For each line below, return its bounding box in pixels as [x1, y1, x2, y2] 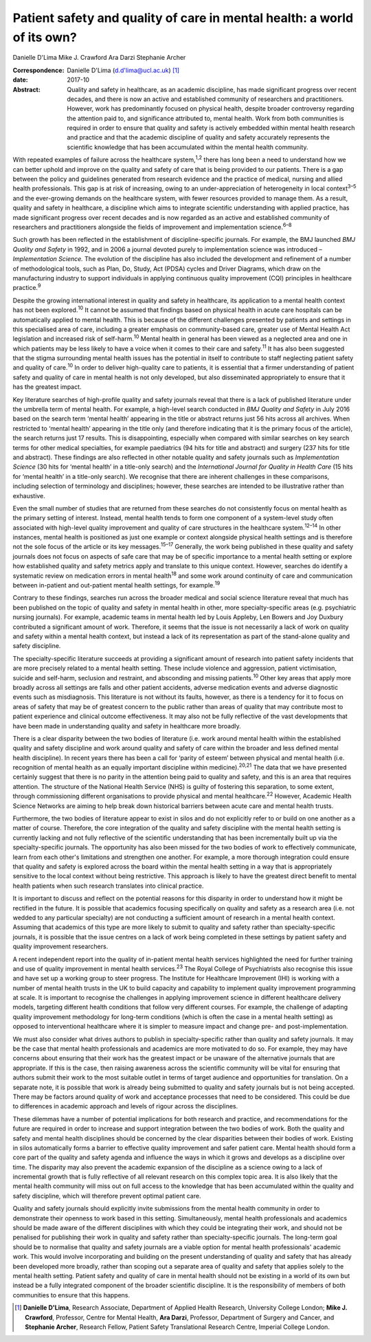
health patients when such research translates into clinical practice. [12, 882, 204, 890]
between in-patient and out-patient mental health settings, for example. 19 [12, 580, 221, 590]
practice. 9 [12, 282, 41, 292]
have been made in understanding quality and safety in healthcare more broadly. [12, 722, 241, 730]
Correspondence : [12, 66, 65, 74]
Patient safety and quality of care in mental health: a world [12, 10, 354, 25]
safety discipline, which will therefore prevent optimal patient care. [12, 1192, 201, 1200]
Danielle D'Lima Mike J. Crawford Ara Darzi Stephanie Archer [12, 54, 186, 62]
